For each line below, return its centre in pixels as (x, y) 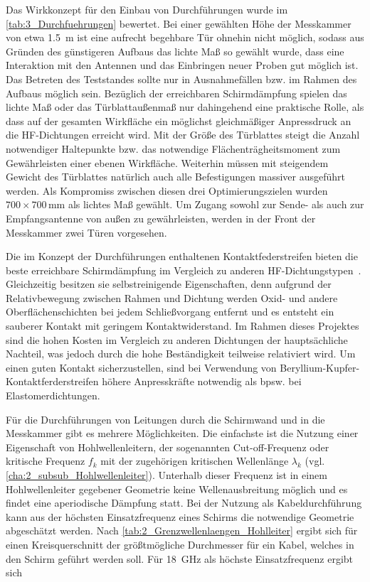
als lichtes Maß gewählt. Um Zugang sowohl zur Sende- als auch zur (216, 204)
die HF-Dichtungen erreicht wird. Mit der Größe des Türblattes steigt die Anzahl (183, 135)
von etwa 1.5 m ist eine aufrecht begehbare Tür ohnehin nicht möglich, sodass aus (185, 37)
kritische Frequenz (46, 461)
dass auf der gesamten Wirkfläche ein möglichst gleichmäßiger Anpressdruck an (179, 120)
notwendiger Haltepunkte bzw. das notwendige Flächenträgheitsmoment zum (173, 148)
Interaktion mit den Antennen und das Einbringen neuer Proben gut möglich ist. (182, 65)
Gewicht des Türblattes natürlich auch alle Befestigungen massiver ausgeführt (175, 177)
